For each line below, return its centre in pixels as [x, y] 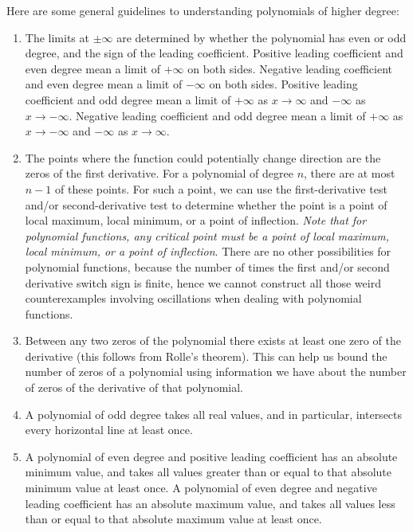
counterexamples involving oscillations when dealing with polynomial [193, 298]
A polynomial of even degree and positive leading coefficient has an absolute [211, 456]
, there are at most [350, 173]
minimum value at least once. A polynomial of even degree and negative [201, 488]
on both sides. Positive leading [283, 84]
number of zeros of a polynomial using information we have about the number [216, 372]
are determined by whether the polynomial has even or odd [262, 37]
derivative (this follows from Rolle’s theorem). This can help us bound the [206, 356]
